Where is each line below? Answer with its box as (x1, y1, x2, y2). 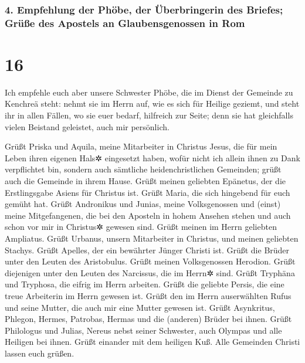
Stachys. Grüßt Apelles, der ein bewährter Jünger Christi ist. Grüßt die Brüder (5, 243, 290, 256)
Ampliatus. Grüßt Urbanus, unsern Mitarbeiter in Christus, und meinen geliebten (5, 232, 299, 245)
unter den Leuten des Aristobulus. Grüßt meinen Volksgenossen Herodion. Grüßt (5, 255, 296, 267)
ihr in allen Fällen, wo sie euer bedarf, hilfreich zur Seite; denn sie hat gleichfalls (5, 109, 293, 121)
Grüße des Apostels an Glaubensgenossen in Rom (5, 15, 245, 30)
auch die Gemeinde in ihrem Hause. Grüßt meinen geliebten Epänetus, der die (5, 175, 286, 187)
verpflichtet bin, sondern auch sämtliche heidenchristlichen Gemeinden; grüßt (5, 163, 282, 175)
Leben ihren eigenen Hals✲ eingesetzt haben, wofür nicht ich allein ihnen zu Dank (5, 151, 300, 164)
